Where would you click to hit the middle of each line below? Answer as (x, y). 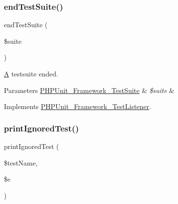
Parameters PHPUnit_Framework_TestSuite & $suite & (89, 90)
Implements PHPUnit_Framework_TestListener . (78, 106)
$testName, (21, 162)
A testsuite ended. (31, 74)
